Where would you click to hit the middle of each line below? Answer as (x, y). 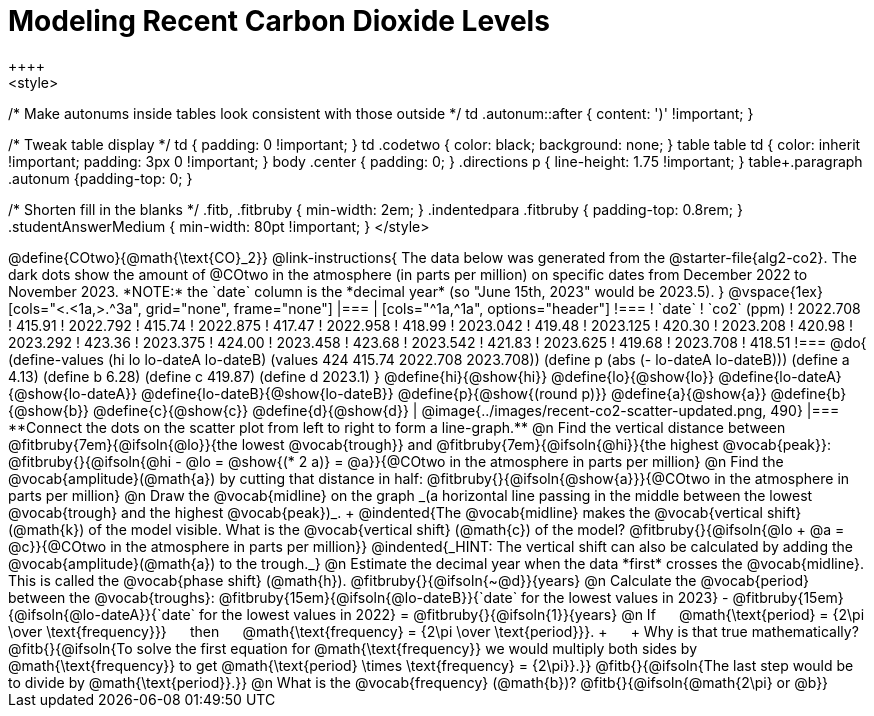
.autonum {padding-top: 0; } (100, 178)
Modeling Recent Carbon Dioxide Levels (279, 21)
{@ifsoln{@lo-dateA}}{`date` (102, 614)
